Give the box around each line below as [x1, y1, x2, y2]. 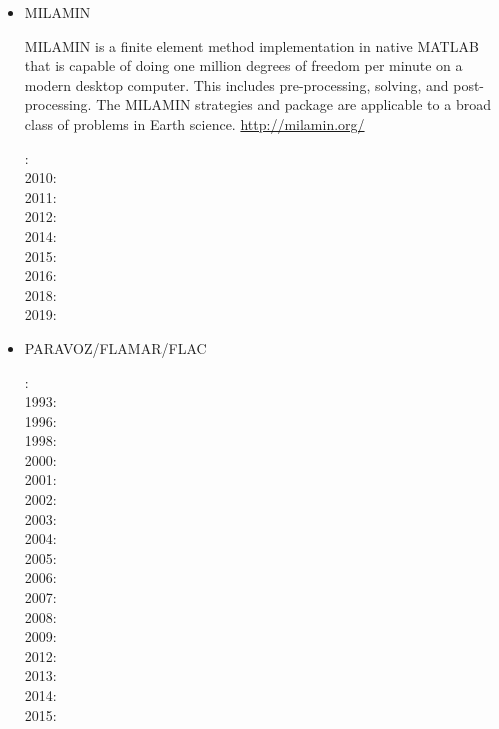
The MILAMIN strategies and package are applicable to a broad [96, 94, 491, 115]
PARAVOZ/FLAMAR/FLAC [24, 337, 207, 358]
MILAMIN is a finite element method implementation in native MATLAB [24, 35, 479, 56]
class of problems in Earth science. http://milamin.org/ [24, 113, 365, 134]
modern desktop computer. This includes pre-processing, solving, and [24, 74, 449, 95]
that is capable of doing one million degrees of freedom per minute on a [24, 55, 463, 76]
